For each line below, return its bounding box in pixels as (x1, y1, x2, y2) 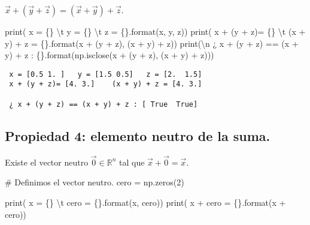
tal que (119, 155, 145, 168)
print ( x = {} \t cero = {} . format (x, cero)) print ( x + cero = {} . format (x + (5, 196, 286, 209)
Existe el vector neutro (5, 155, 89, 168)
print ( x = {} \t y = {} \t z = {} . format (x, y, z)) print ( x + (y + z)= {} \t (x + (5, 25, 306, 37)
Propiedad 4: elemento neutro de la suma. (5, 126, 271, 145)
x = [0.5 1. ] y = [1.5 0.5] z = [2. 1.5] (9, 70, 202, 79)
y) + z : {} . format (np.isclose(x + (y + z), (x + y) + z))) (5, 49, 214, 61)
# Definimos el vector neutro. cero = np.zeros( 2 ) (5, 176, 184, 188)
